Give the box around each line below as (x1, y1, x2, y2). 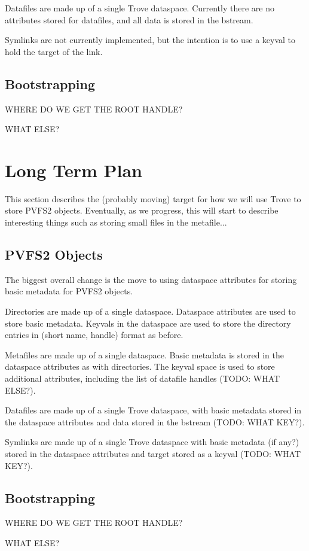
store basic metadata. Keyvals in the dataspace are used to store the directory (5, 316, 291, 329)
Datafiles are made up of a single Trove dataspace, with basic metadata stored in (5, 404, 302, 416)
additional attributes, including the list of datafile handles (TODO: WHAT (5, 372, 280, 385)
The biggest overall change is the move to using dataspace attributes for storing (5, 273, 297, 285)
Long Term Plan (5, 157, 142, 182)
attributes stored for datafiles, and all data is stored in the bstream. (5, 13, 253, 26)
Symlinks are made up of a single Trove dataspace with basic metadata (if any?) (5, 436, 299, 448)
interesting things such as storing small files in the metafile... (5, 216, 227, 229)
